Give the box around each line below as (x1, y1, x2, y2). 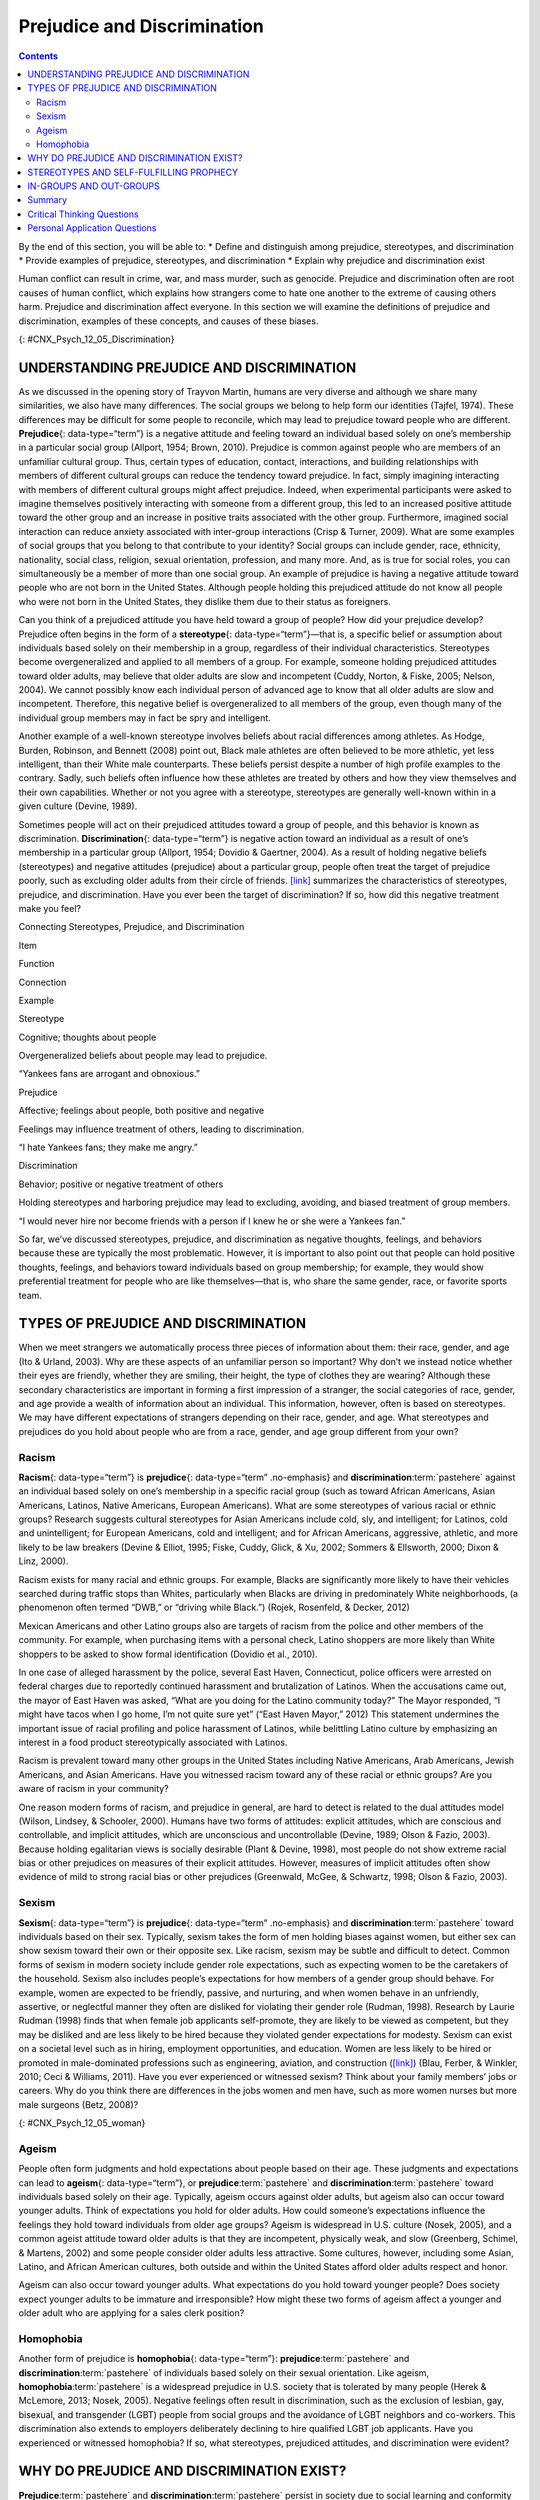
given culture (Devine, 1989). (18, 800, 138, 812)
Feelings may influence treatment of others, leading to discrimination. (18, 1123, 305, 1135)
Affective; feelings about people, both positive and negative (18, 1105, 265, 1117)
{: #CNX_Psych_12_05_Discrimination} (18, 333, 175, 345)
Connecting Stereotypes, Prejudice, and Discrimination (18, 921, 245, 933)
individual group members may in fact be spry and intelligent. (18, 711, 272, 724)
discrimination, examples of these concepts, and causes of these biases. (18, 315, 319, 327)
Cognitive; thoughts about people (18, 1031, 157, 1043)
